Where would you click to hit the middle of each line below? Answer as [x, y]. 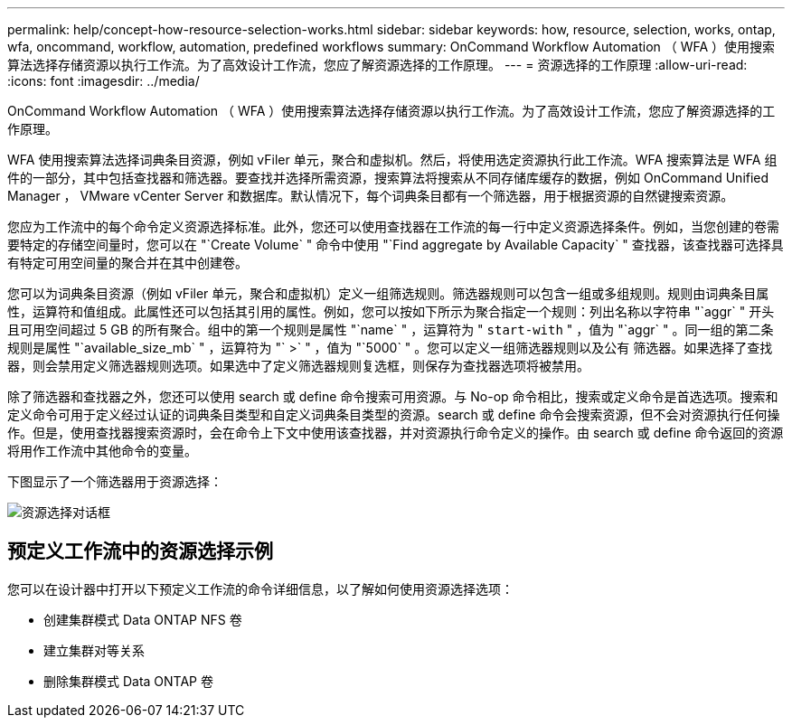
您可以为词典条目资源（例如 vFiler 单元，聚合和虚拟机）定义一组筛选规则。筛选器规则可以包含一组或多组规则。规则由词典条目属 [388, 293]
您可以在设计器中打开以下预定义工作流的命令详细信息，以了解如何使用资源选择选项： [260, 588]
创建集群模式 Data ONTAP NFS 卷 [143, 619]
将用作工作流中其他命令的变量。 [102, 451]
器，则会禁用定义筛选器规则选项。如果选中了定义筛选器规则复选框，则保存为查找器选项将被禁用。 [298, 366]
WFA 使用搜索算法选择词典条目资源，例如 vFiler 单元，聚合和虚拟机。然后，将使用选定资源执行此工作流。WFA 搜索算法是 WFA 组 [392, 160]
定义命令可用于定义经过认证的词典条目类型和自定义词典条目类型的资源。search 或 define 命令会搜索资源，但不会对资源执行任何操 [394, 414]
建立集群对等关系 [94, 650]
